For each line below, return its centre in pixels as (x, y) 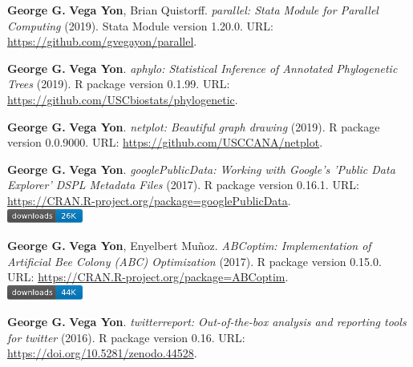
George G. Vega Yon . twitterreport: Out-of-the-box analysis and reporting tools (207, 322)
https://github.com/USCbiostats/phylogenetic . (123, 99)
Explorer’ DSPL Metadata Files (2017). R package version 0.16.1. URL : (183, 185)
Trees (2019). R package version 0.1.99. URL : (119, 84)
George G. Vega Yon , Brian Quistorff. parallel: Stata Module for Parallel (193, 10)
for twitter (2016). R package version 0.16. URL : (126, 337)
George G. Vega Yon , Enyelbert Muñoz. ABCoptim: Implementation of (189, 245)
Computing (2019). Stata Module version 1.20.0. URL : (140, 25)
